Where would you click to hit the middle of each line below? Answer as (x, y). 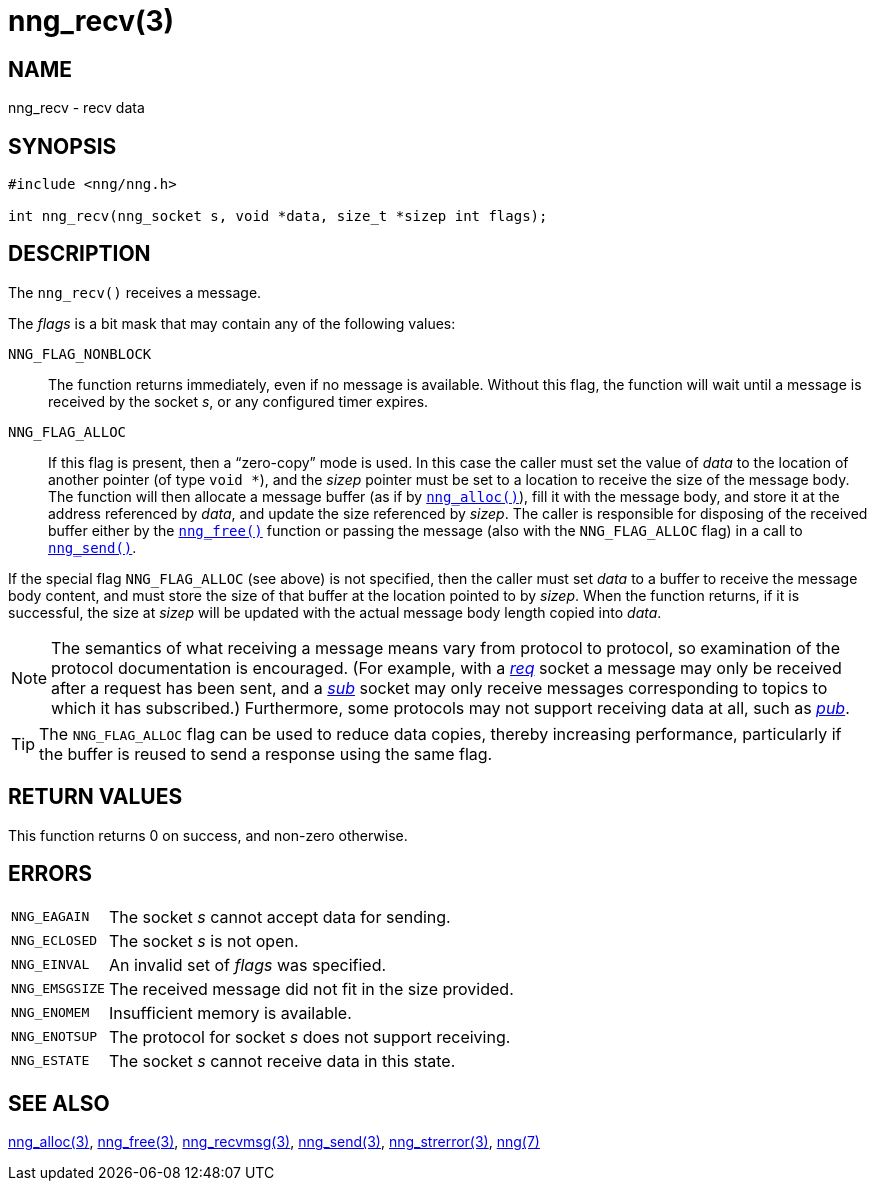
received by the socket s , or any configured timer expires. (238, 401)
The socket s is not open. (203, 940)
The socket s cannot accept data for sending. (279, 916)
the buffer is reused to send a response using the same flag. (266, 753)
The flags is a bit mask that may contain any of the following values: (232, 323)
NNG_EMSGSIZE (58, 989)
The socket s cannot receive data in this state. (282, 1060)
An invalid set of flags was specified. (247, 964)
